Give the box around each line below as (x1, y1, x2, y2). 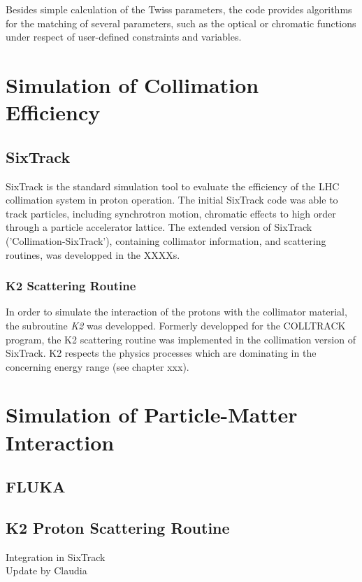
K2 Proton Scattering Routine (6, 517, 230, 539)
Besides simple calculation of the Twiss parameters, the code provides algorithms (6, 2, 352, 16)
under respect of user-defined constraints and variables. (6, 29, 242, 44)
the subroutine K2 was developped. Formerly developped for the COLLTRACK (6, 318, 346, 332)
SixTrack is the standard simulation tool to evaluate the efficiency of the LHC (6, 178, 340, 193)
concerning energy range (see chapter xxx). (6, 359, 189, 374)
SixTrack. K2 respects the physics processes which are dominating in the (6, 346, 317, 360)
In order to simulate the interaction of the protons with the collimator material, (6, 304, 347, 319)
